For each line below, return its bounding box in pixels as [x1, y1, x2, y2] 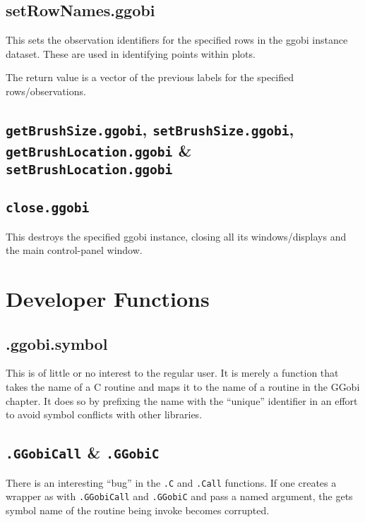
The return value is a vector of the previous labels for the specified [6, 70, 294, 85]
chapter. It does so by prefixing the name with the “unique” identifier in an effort [6, 393, 358, 408]
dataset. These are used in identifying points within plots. [6, 46, 256, 61]
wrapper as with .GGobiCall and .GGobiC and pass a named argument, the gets [6, 489, 353, 504]
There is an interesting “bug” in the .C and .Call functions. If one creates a [6, 475, 337, 490]
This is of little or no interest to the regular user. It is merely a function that [6, 365, 339, 380]
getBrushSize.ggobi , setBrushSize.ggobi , [6, 118, 294, 140]
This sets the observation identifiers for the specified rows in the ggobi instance [6, 32, 348, 47]
